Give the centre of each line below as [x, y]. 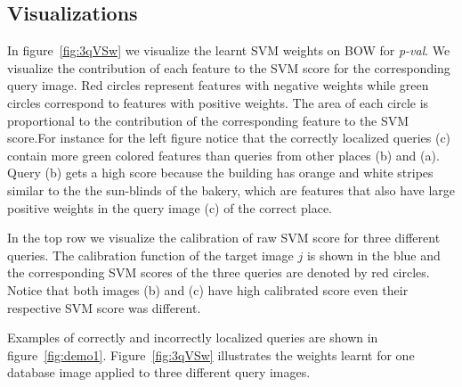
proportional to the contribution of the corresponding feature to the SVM [208, 120]
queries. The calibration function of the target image [150, 255]
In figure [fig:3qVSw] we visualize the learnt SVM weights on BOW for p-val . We [229, 50]
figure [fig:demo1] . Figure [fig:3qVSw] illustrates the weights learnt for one [211, 354]
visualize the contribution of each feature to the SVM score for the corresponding [229, 67]
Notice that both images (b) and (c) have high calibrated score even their [208, 289]
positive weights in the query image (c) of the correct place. [170, 207]
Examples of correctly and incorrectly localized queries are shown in [193, 338]
